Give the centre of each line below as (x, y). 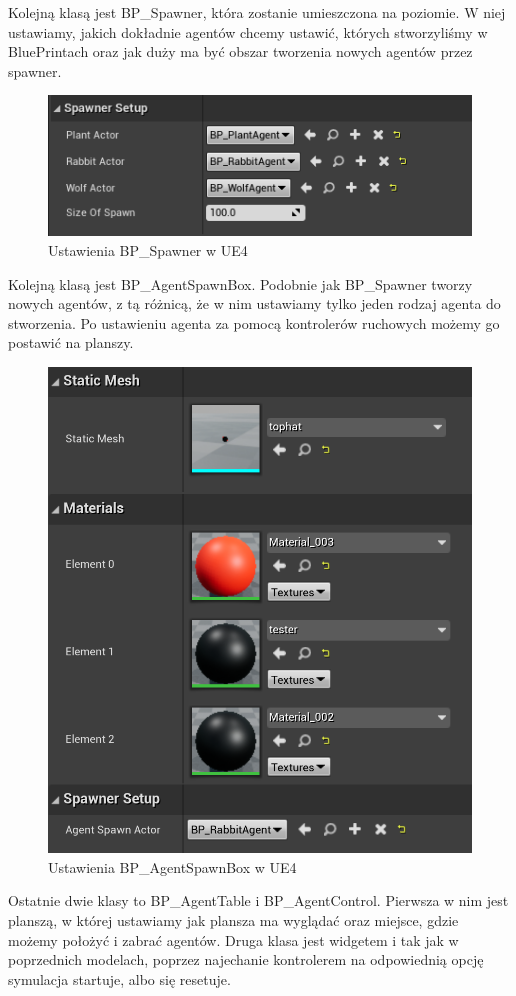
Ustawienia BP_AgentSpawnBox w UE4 (172, 866)
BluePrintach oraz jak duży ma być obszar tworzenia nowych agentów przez (240, 51)
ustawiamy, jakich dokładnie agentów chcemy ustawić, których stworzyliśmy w (248, 31)
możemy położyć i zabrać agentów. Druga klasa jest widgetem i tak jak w (233, 939)
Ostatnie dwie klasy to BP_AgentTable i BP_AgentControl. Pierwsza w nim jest (258, 900)
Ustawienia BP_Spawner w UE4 (148, 249)
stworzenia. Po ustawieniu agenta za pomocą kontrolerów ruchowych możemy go (254, 322)
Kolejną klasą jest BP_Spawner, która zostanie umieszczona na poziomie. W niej (257, 12)
